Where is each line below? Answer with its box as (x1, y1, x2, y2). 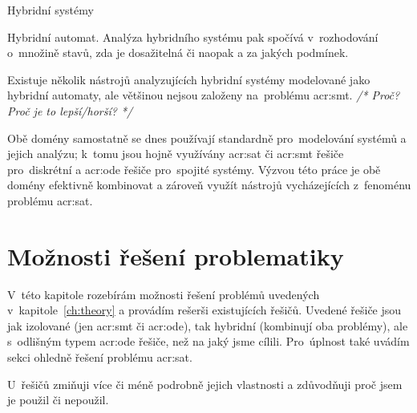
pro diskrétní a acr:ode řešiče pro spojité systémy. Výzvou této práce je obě (7, 160, 381, 177)
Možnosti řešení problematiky (7, 239, 344, 272)
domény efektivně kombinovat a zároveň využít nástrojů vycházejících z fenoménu (7, 176, 411, 193)
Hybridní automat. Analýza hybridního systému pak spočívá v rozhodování (7, 28, 379, 45)
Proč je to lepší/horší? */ (7, 102, 133, 119)
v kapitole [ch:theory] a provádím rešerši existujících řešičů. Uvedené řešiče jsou (7, 302, 402, 318)
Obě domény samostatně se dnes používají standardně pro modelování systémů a (7, 129, 407, 146)
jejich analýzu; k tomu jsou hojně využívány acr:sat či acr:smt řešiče (7, 145, 344, 162)
